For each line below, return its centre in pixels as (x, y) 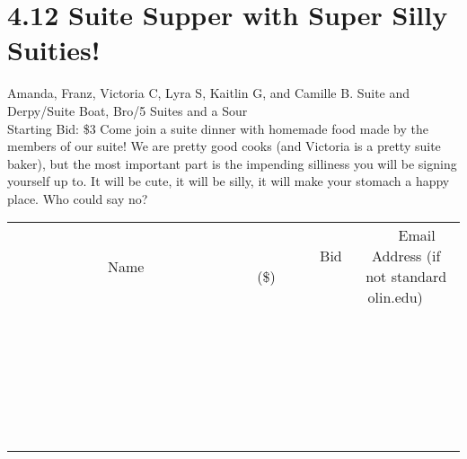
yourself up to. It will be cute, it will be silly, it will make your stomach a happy (229, 181)
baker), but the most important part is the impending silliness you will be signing (232, 163)
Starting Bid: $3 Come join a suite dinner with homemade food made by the (218, 128)
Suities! (54, 50)
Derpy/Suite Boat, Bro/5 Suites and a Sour (128, 110)
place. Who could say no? (78, 198)
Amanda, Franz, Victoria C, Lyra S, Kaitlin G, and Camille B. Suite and (209, 93)
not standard (406, 277)
